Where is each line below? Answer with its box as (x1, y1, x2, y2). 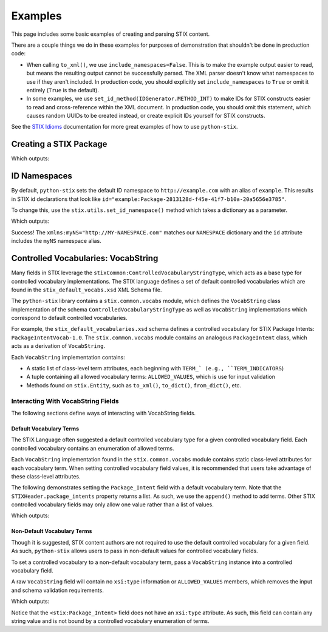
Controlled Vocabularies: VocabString (11, 253, 159, 263)
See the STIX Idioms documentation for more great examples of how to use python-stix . (11, 123, 238, 131)
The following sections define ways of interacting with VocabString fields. (11, 409, 196, 416)
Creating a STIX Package (11, 139, 108, 149)
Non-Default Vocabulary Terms (11, 528, 92, 535)
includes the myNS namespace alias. (11, 237, 101, 245)
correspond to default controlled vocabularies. (11, 314, 128, 322)
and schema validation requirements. (11, 586, 104, 594)
